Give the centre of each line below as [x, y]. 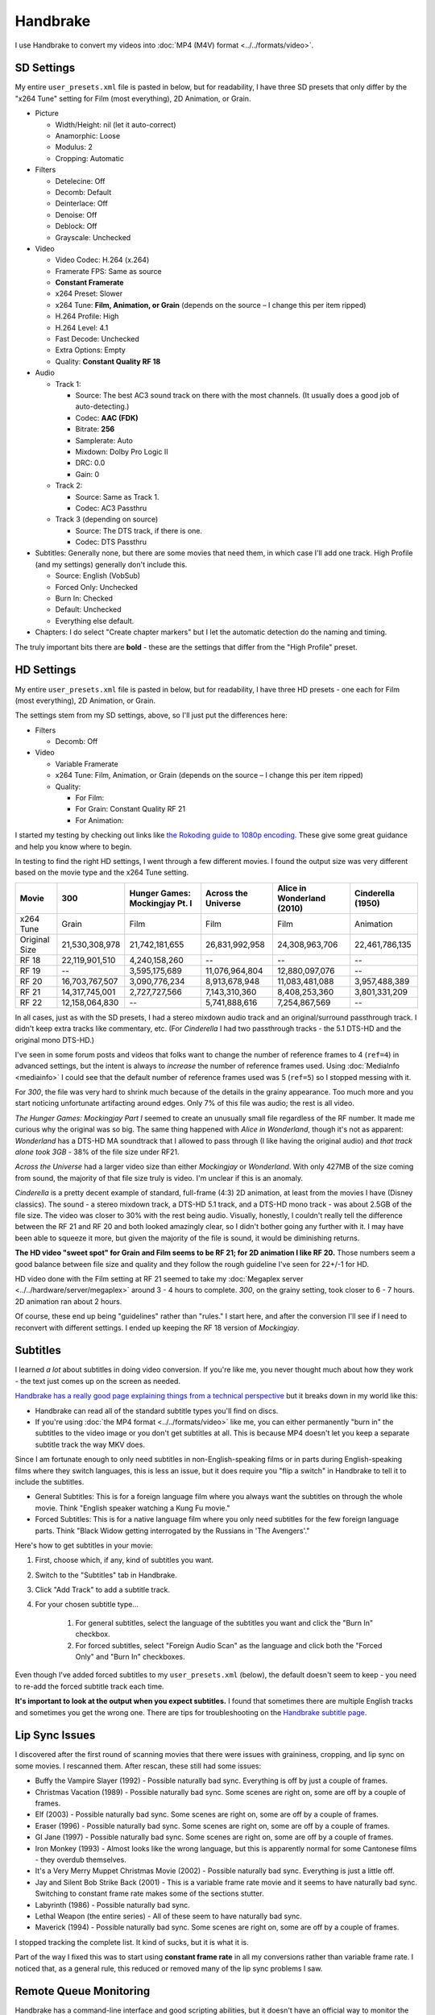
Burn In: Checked [84, 598]
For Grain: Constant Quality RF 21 [130, 809]
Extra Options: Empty [91, 350]
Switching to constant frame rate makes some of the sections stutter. [150, 1893]
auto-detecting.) [102, 406]
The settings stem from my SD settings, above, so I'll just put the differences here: [151, 715]
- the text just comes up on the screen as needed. [98, 1381]
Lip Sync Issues [55, 1736]
